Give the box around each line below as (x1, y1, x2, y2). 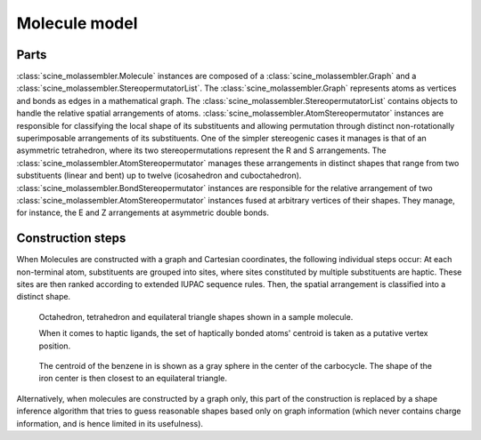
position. (38, 340, 71, 351)
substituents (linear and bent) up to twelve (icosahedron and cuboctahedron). (16, 170, 302, 181)
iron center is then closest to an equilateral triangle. (38, 373, 227, 384)
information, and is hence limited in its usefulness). (16, 418, 204, 428)
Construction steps (16, 231, 126, 246)
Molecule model (16, 13, 138, 33)
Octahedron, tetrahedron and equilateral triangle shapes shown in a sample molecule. (38, 311, 354, 322)
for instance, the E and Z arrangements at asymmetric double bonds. (16, 207, 270, 218)
